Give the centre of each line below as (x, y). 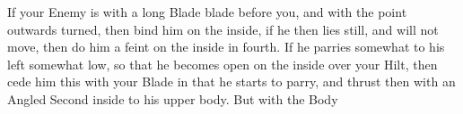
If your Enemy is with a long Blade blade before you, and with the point (207, 12)
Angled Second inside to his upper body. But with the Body (173, 98)
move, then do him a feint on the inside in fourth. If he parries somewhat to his (226, 47)
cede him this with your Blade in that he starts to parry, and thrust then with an (231, 81)
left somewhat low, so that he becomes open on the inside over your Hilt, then (223, 64)
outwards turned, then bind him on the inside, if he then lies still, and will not (223, 29)
